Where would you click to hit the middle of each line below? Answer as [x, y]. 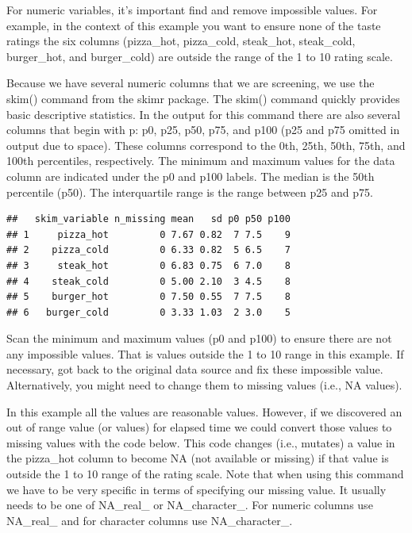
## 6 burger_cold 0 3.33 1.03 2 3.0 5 [148, 312]
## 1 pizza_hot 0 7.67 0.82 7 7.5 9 [148, 234]
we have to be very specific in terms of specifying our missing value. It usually [196, 489]
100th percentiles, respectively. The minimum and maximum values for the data [201, 161]
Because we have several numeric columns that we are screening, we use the [191, 83]
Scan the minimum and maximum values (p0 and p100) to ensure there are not [199, 338]
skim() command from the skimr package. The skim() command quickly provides [203, 98]
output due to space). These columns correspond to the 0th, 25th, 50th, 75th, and [206, 145]
